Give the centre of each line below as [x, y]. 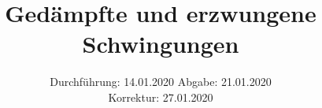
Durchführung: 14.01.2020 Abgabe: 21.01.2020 [161, 82]
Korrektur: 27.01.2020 [161, 97]
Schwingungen [161, 44]
